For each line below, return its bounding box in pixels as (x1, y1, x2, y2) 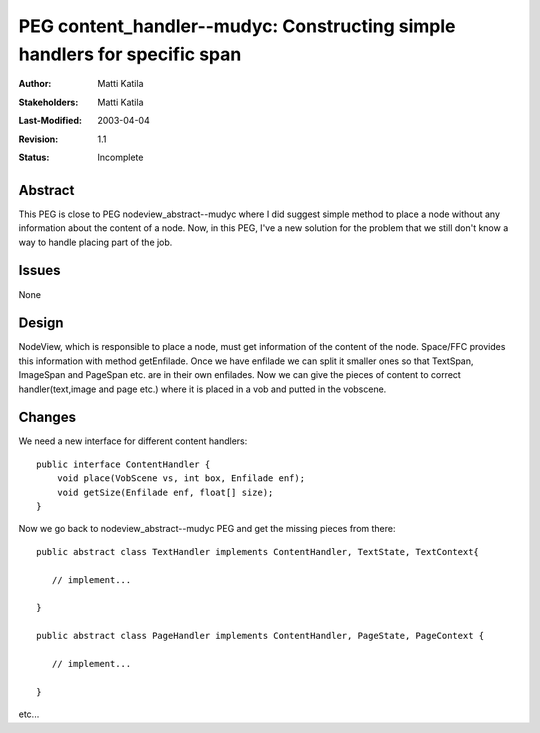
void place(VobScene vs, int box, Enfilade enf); (56, 473, 305, 484)
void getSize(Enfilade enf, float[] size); (56, 486, 274, 498)
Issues (18, 262, 61, 279)
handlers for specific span (18, 43, 242, 65)
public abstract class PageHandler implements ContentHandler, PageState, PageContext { (36, 630, 485, 642)
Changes (18, 409, 77, 426)
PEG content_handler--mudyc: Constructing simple (18, 15, 456, 37)
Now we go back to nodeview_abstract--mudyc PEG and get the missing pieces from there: (18, 523, 396, 535)
